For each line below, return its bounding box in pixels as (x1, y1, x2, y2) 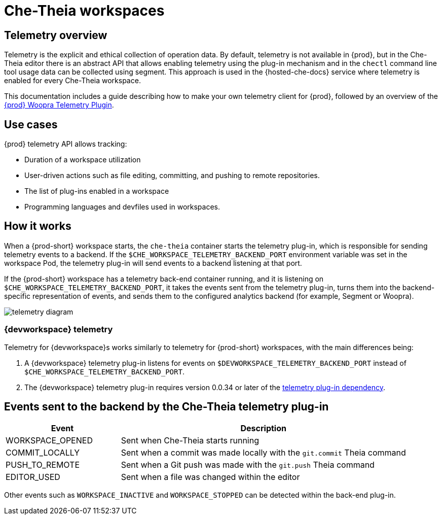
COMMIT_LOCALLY (6, 447, 80, 458)
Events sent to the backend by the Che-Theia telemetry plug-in (4, 400, 329, 413)
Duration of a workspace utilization (24, 155, 141, 164)
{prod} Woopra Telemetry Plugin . (4, 100, 114, 110)
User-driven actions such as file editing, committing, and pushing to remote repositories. (24, 171, 320, 180)
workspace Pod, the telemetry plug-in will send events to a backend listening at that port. (4, 258, 302, 267)
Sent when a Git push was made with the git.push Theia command (121, 460, 375, 470)
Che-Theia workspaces (4, 2, 165, 19)
